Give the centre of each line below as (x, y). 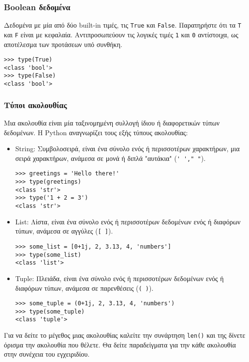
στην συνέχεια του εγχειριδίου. (47, 354)
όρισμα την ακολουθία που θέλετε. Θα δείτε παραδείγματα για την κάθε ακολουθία (120, 344)
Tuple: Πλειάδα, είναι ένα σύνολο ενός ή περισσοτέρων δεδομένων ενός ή (119, 278)
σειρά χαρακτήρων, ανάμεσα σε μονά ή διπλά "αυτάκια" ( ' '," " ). (110, 158)
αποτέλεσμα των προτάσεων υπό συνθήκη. (63, 44)
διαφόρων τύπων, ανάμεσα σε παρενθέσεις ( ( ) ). (84, 288)
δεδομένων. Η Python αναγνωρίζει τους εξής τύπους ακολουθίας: (96, 132)
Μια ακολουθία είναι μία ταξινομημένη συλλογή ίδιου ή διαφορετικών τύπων (112, 122)
